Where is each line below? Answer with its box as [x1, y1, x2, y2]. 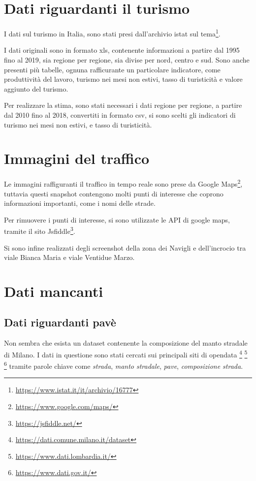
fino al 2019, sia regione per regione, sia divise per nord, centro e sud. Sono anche [4, 54, 250, 64]
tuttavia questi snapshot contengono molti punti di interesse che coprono [4, 188, 224, 198]
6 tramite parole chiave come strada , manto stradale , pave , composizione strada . [4, 359, 243, 371]
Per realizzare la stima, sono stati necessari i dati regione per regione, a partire [4, 100, 242, 110]
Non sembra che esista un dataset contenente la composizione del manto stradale [4, 338, 248, 348]
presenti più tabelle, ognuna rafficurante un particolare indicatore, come [4, 64, 221, 74]
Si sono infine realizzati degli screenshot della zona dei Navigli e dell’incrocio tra [4, 242, 246, 253]
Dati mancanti [4, 281, 103, 301]
